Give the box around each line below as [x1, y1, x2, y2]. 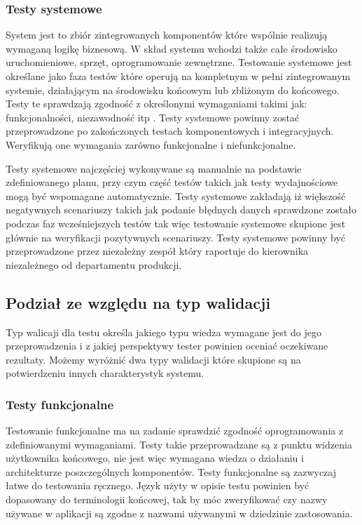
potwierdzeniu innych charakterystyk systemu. [6, 366, 204, 380]
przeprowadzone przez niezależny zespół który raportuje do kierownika [6, 244, 309, 258]
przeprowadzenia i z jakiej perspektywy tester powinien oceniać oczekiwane [6, 338, 328, 353]
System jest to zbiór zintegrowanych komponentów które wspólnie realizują [6, 27, 328, 42]
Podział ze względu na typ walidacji [6, 291, 271, 313]
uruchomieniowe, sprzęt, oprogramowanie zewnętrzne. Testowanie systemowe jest [6, 55, 352, 69]
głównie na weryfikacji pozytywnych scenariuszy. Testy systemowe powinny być [6, 230, 346, 244]
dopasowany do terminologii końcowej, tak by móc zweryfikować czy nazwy [6, 492, 328, 507]
